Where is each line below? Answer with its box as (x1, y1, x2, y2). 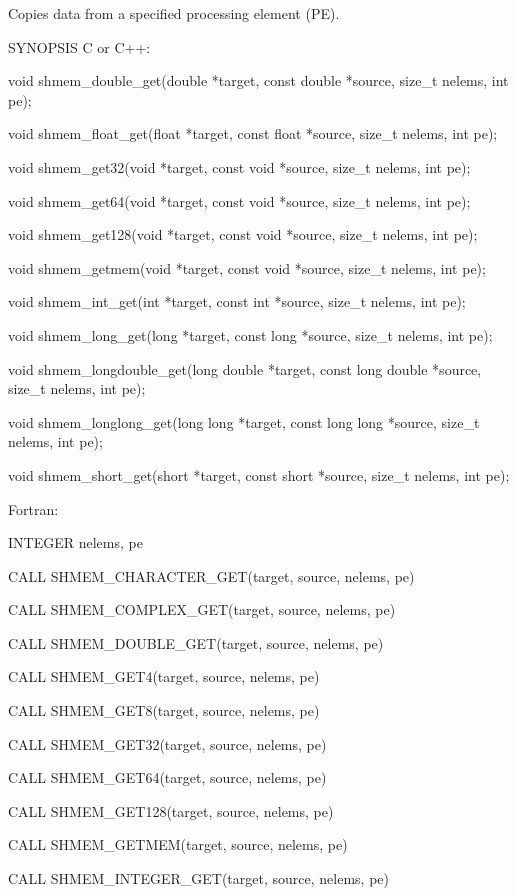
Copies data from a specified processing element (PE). (8, 3, 340, 23)
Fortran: (8, 498, 59, 519)
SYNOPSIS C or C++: (8, 36, 151, 57)
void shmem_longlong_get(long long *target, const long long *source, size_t (8, 411, 480, 432)
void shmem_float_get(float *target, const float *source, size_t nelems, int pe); (8, 123, 498, 144)
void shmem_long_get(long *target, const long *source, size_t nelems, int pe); (8, 324, 493, 345)
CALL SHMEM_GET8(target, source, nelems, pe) (8, 700, 320, 721)
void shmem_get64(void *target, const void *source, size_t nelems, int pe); (8, 190, 471, 211)
